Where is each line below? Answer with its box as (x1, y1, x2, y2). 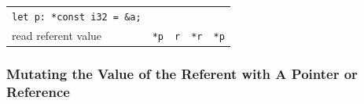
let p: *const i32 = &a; (12, 11, 142, 23)
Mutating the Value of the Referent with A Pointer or (6, 63, 358, 83)
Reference (6, 81, 70, 101)
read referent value (12, 27, 102, 43)
